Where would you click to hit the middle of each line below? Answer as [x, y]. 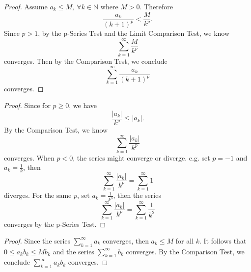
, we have [83, 105]
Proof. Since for [27, 105]
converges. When [29, 157]
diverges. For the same [38, 195]
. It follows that [223, 240]
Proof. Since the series [37, 240]
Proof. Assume [26, 6]
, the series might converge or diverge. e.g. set [141, 157]
